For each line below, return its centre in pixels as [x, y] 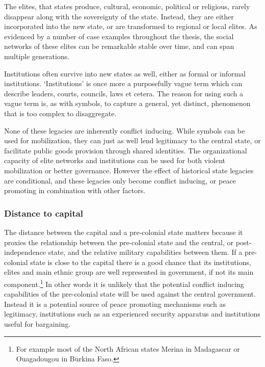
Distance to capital [44, 213]
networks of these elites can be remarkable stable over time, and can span [119, 46]
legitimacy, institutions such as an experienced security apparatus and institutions [132, 314]
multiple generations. [37, 56]
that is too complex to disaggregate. [60, 113]
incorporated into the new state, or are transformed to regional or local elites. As [131, 26]
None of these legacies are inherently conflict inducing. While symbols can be [125, 130]
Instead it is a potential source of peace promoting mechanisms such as [115, 304]
